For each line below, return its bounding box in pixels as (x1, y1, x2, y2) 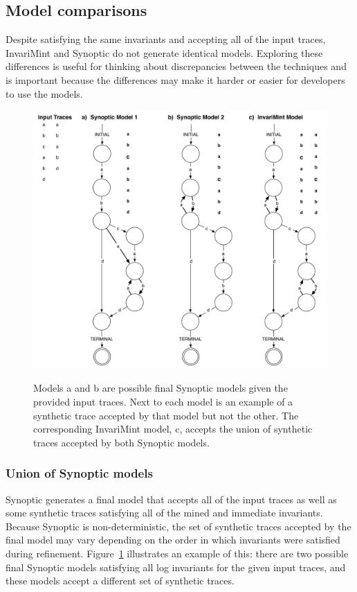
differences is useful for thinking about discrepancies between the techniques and (6, 59, 347, 73)
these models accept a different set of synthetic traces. (6, 573, 235, 588)
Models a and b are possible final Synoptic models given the (33, 381, 288, 395)
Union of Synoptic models (6, 464, 153, 482)
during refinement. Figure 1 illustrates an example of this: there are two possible (6, 546, 349, 560)
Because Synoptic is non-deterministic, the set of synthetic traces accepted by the (6, 519, 351, 533)
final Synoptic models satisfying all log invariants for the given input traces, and (6, 559, 346, 574)
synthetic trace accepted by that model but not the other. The (33, 408, 299, 422)
